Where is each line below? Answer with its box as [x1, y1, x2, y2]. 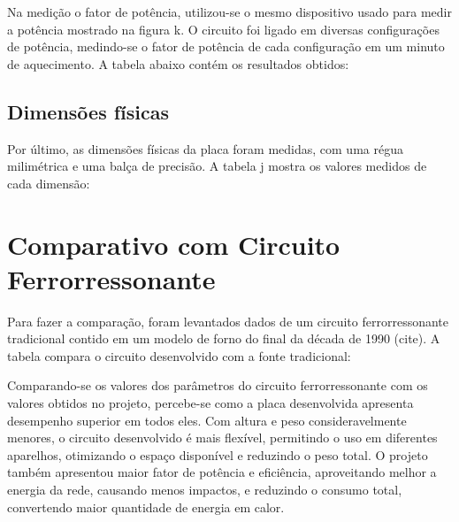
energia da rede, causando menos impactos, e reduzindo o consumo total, [7, 480, 402, 499]
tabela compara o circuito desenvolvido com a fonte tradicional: [7, 346, 351, 365]
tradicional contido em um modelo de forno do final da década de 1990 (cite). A [7, 329, 440, 348]
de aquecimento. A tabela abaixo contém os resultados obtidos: [7, 54, 349, 73]
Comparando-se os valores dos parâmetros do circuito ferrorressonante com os [7, 376, 428, 395]
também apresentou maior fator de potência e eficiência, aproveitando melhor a [7, 463, 437, 481]
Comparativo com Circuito [7, 226, 340, 262]
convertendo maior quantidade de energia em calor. [7, 497, 285, 516]
